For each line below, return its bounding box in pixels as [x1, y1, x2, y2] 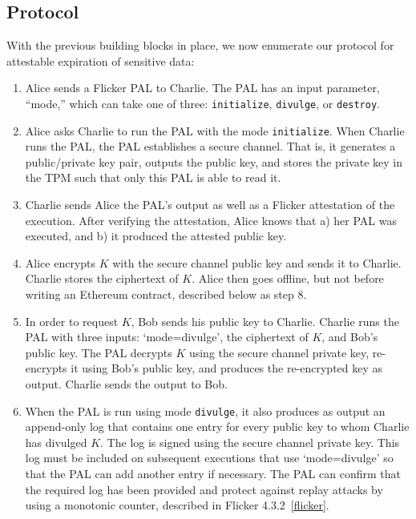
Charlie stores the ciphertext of [25, 270, 179, 287]
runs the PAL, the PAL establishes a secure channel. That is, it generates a [25, 138, 396, 155]
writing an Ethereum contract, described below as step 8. [25, 286, 307, 303]
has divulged [25, 433, 87, 450]
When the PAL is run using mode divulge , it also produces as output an [25, 402, 386, 419]
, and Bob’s [321, 328, 378, 345]
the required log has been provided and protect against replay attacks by [25, 481, 383, 497]
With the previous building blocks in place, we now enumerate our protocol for [6, 37, 394, 54]
